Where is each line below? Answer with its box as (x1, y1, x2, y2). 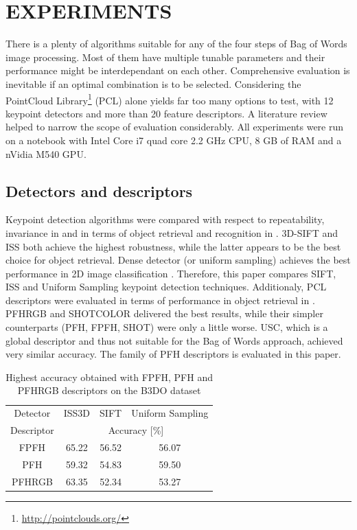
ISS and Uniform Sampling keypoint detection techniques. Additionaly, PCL (5, 279, 327, 294)
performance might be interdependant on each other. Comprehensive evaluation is (5, 63, 350, 78)
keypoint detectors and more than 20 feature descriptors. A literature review (5, 106, 327, 120)
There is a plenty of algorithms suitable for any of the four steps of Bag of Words (5, 36, 347, 51)
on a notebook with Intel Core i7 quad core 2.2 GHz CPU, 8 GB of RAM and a (5, 132, 342, 147)
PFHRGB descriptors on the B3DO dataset (17, 383, 201, 397)
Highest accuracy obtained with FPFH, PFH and (5, 369, 213, 384)
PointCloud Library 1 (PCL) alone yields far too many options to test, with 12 (5, 91, 334, 107)
